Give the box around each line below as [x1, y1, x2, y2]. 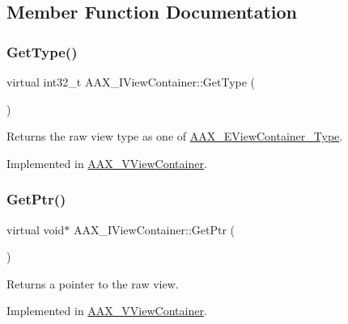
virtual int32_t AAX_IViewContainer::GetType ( [6, 74, 256, 90]
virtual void [6, 221, 65, 238]
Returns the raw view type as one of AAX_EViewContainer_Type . [6, 128, 343, 145]
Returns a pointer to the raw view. [6, 275, 179, 292]
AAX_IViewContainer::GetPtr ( [73, 221, 236, 238]
